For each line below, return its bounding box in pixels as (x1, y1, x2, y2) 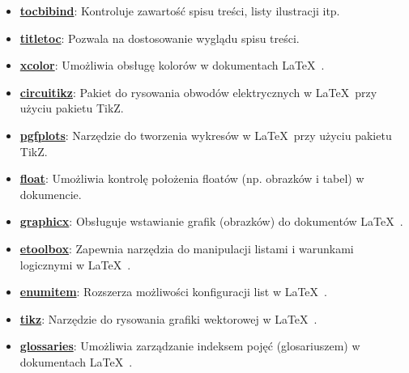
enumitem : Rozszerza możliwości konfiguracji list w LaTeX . (19, 283, 327, 300)
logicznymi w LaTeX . (19, 256, 131, 273)
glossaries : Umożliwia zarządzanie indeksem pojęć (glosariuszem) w (19, 337, 360, 354)
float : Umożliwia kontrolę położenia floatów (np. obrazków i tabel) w (19, 170, 364, 187)
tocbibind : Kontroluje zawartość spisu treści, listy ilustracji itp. (19, 2, 340, 19)
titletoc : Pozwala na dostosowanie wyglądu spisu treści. (19, 29, 300, 46)
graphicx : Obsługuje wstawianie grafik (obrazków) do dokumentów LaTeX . (19, 213, 403, 230)
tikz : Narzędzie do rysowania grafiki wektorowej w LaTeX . (19, 310, 317, 327)
